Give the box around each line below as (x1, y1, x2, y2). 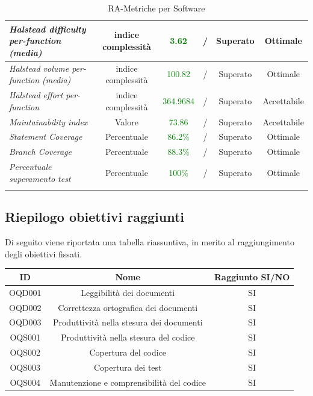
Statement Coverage (9, 130, 82, 143)
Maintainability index (9, 115, 88, 128)
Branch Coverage (9, 145, 72, 158)
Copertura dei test (93, 360, 162, 373)
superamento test (9, 172, 71, 184)
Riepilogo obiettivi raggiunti (5, 207, 184, 226)
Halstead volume (9, 61, 69, 74)
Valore (115, 115, 138, 128)
